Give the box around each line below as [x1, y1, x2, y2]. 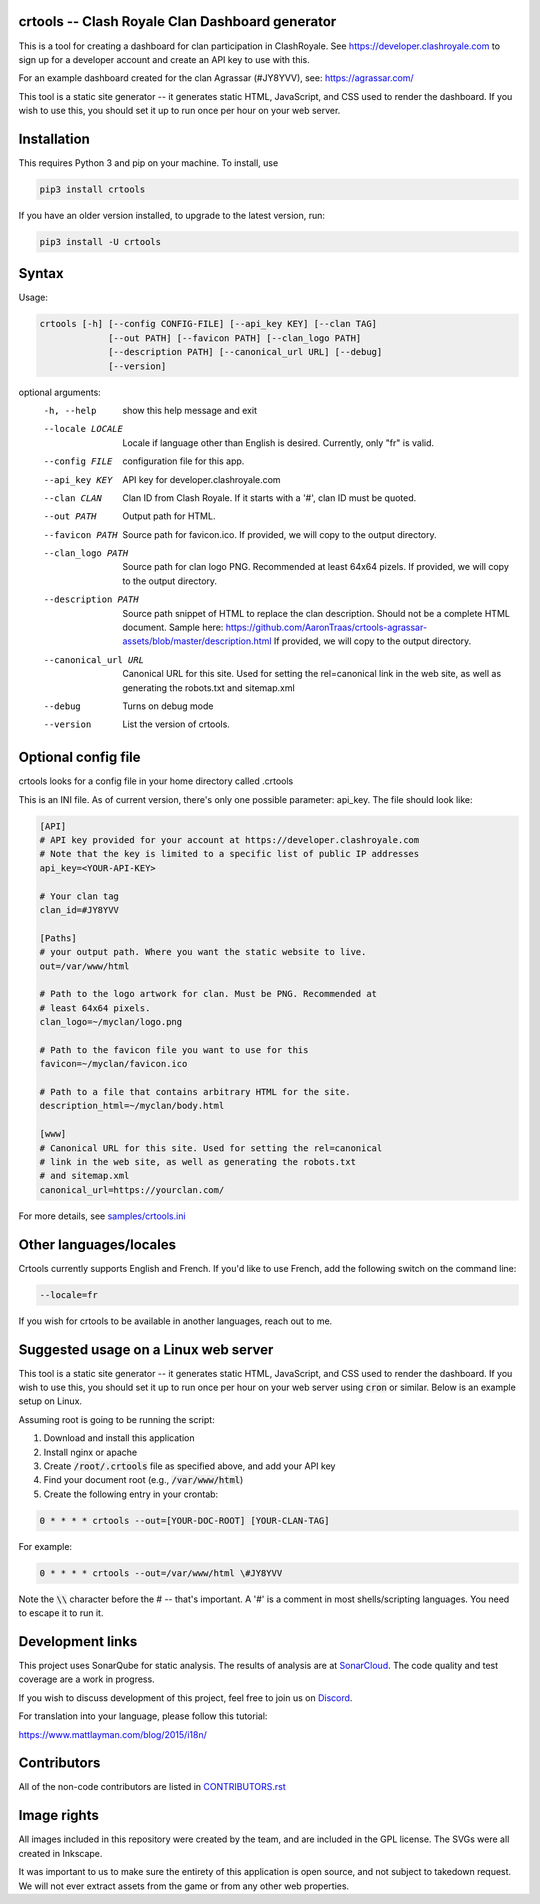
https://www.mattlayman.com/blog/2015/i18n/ [18, 1728, 207, 1740]
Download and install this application [43, 1432, 195, 1444]
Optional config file [18, 749, 141, 766]
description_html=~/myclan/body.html [39, 1100, 225, 1112]
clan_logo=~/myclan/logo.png [39, 1016, 183, 1028]
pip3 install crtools [39, 183, 146, 195]
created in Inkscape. [18, 1847, 103, 1859]
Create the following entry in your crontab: [43, 1488, 219, 1500]
